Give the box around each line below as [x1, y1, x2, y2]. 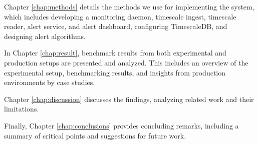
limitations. [4, 103, 39, 114]
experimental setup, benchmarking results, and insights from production [4, 67, 226, 77]
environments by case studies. [4, 77, 95, 87]
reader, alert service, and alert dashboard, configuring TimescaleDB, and [4, 21, 227, 31]
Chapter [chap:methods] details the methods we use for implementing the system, [4, 1, 254, 11]
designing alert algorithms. [4, 30, 86, 41]
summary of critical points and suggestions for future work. [4, 130, 186, 140]
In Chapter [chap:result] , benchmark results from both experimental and [4, 47, 226, 58]
